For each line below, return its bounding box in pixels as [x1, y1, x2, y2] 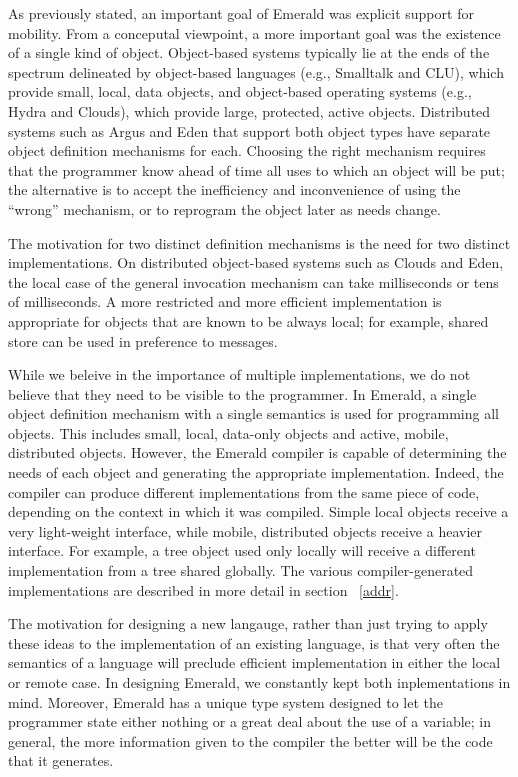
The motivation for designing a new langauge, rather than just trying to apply [8, 613, 488, 634]
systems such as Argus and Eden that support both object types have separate [8, 120, 491, 141]
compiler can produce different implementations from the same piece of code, [8, 481, 480, 502]
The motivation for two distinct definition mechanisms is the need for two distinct [8, 232, 511, 253]
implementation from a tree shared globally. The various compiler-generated [8, 560, 474, 581]
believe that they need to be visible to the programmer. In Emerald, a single [8, 383, 477, 404]
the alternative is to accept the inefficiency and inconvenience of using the [8, 179, 461, 200]
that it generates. [8, 750, 114, 771]
